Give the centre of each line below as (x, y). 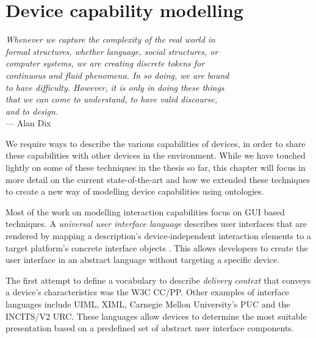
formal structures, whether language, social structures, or (112, 51)
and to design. (32, 111)
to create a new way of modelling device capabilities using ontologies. (135, 191)
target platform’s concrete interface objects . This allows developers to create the (157, 247)
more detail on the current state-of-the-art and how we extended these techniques (158, 179)
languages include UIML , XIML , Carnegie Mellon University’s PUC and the (148, 304)
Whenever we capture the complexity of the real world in (110, 39)
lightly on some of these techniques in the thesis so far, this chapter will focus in (156, 167)
